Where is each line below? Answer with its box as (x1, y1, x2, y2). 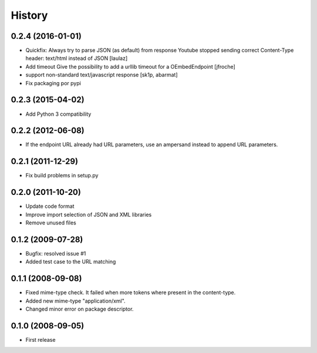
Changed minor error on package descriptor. (25, 305, 134, 312)
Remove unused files (25, 219, 76, 226)
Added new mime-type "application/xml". (25, 297, 126, 304)
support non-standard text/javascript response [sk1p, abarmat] (25, 71, 178, 79)
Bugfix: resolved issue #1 (25, 250, 86, 257)
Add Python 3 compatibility (25, 110, 92, 117)
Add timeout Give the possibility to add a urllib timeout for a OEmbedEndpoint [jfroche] (25, 63, 236, 70)
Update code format (25, 203, 75, 210)
